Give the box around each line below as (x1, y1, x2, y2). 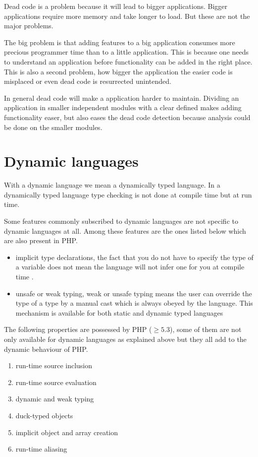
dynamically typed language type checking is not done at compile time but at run (4, 189, 252, 199)
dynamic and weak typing (15, 393, 94, 404)
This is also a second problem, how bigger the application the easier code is (4, 66, 233, 76)
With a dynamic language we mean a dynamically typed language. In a (4, 180, 220, 190)
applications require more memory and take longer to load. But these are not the (4, 10, 250, 21)
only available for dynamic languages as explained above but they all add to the (4, 333, 247, 344)
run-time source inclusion (15, 360, 93, 371)
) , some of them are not (169, 324, 242, 334)
